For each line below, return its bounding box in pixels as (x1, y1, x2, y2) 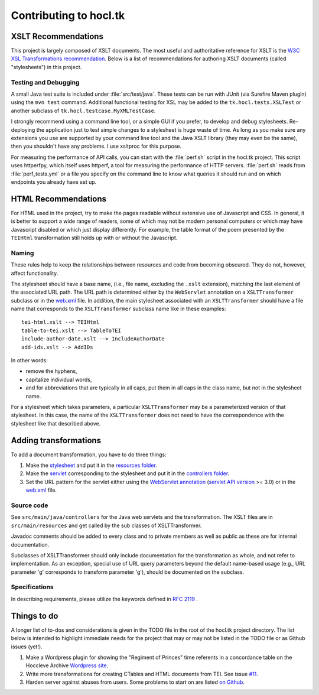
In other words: (11, 357, 48, 364)
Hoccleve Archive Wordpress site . (25, 662, 109, 669)
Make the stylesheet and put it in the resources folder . (25, 462, 158, 469)
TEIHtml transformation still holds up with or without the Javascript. (11, 234, 178, 241)
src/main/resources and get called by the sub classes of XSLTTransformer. (11, 522, 202, 529)
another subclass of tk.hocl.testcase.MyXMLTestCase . (11, 107, 156, 114)
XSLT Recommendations (11, 31, 103, 41)
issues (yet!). (11, 643, 43, 650)
